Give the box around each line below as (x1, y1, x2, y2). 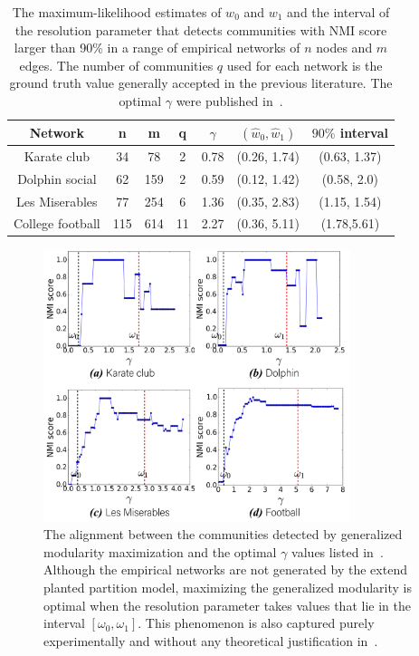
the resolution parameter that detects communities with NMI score (14, 20, 387, 39)
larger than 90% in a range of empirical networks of (14, 38, 300, 57)
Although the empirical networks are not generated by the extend (43, 560, 407, 579)
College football (14, 214, 100, 233)
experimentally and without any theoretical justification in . (43, 631, 378, 650)
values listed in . (291, 542, 384, 561)
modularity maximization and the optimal (43, 542, 277, 561)
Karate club (24, 146, 90, 165)
